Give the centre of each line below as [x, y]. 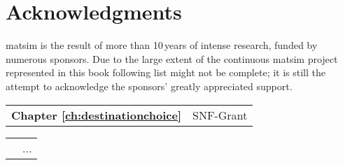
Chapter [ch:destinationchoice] [97, 115]
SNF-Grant [220, 115]
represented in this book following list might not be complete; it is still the [166, 72]
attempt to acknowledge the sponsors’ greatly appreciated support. [149, 86]
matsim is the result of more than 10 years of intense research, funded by [162, 45]
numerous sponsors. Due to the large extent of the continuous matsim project [172, 58]
